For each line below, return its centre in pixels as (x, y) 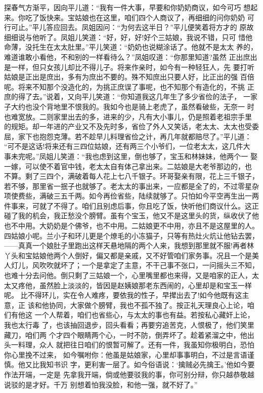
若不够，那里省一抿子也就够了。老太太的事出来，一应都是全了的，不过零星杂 (131, 186)
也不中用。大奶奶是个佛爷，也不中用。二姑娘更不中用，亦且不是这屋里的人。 (131, 226)
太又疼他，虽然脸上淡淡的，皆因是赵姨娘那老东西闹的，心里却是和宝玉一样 (128, 285)
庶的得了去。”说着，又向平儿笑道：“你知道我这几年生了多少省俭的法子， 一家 (131, 96)
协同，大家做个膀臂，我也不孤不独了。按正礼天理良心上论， (148, 305)
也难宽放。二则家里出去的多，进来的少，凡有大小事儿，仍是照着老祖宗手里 (128, 116)
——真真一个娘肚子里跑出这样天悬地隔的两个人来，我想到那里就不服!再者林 (129, 245)
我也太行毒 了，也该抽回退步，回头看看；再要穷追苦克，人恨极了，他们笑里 (129, 325)
